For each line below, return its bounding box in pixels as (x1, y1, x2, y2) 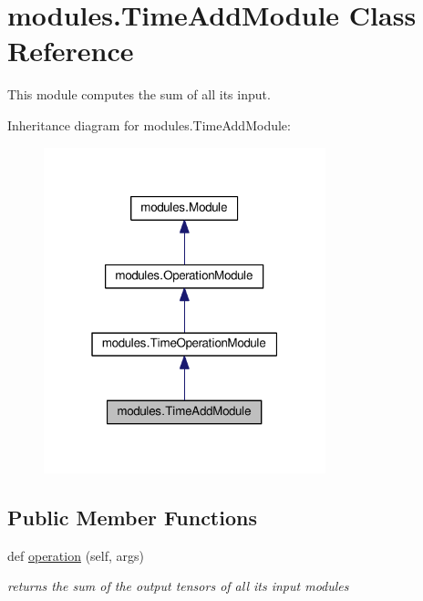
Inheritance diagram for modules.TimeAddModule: (7, 115, 291, 134)
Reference (7, 32, 134, 69)
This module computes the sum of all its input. (7, 85, 271, 104)
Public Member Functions (7, 503, 257, 531)
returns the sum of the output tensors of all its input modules (7, 576, 349, 596)
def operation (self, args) (7, 545, 144, 565)
